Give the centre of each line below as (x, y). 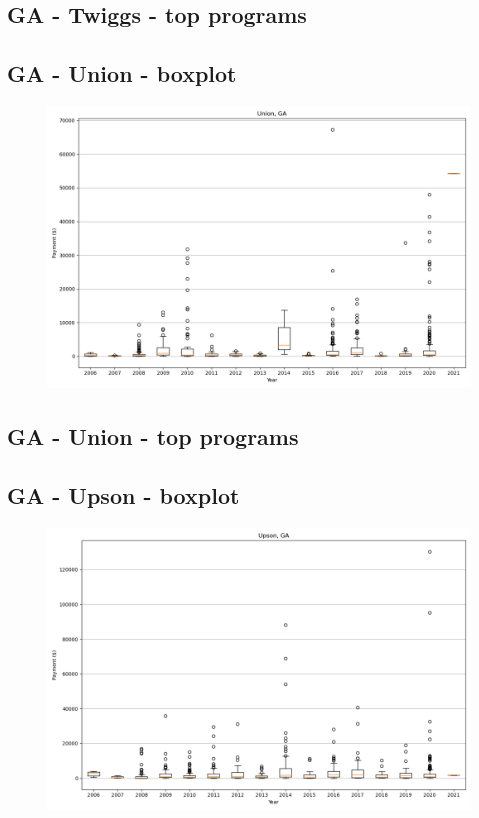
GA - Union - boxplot (122, 73)
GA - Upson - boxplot (123, 495)
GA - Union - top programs (153, 436)
